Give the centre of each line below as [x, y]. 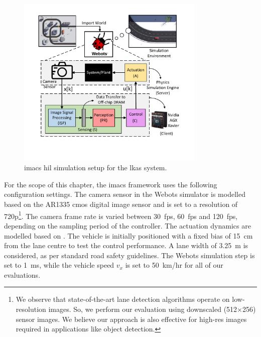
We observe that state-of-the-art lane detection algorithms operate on [123, 299]
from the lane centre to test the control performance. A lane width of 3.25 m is [126, 245]
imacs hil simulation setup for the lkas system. [96, 167]
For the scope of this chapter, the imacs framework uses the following [111, 184]
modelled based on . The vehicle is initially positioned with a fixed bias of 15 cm [128, 235]
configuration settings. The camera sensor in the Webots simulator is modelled [125, 194]
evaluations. [22, 274]
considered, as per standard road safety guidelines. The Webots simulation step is [129, 255]
